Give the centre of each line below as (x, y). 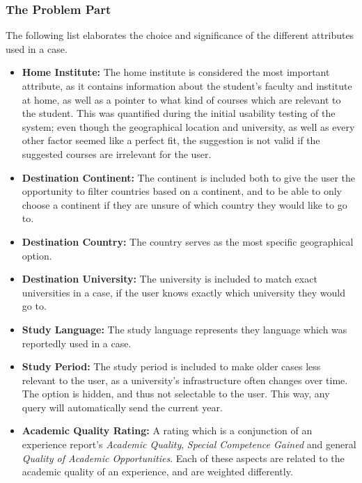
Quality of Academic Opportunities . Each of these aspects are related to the (183, 458)
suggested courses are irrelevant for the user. (117, 153)
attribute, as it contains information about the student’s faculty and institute (187, 86)
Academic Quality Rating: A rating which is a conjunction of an (167, 430)
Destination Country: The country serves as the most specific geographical (188, 241)
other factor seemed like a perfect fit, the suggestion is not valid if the (171, 140)
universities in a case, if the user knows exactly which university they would (183, 292)
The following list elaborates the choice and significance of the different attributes (180, 35)
